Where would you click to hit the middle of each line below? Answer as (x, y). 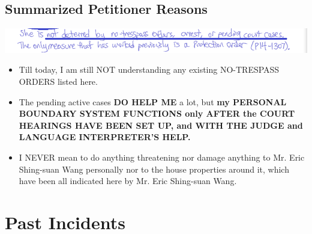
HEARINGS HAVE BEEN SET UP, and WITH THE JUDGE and (161, 125)
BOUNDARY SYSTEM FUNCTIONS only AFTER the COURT (157, 113)
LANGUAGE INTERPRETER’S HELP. (105, 137)
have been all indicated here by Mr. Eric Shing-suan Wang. (128, 181)
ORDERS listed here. (58, 82)
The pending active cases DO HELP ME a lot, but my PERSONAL (153, 101)
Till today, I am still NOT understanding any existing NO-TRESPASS (149, 69)
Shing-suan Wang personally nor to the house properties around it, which (154, 169)
